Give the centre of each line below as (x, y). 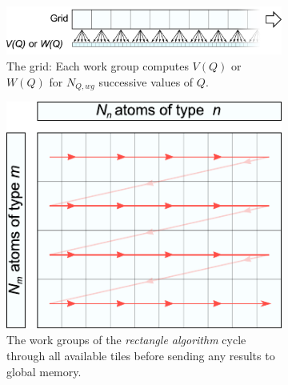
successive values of (146, 81)
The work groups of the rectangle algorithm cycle (126, 340)
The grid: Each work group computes (98, 66)
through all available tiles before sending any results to (141, 355)
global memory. (44, 371)
